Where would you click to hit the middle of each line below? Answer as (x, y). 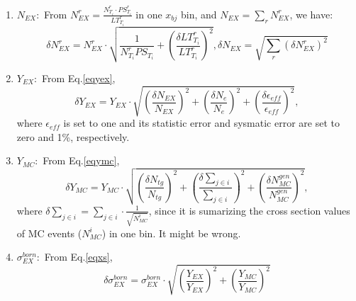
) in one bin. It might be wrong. (171, 233)
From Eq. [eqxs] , (78, 257)
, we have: (311, 14)
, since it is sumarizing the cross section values (249, 210)
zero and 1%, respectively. (73, 136)
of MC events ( (49, 233)
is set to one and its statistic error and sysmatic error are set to (201, 123)
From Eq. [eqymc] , (81, 160)
